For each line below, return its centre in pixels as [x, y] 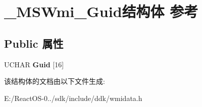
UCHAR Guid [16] [34, 64]
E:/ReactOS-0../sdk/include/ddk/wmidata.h [73, 98]
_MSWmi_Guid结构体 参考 [101, 11]
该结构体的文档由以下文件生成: [55, 81]
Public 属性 [34, 43]
